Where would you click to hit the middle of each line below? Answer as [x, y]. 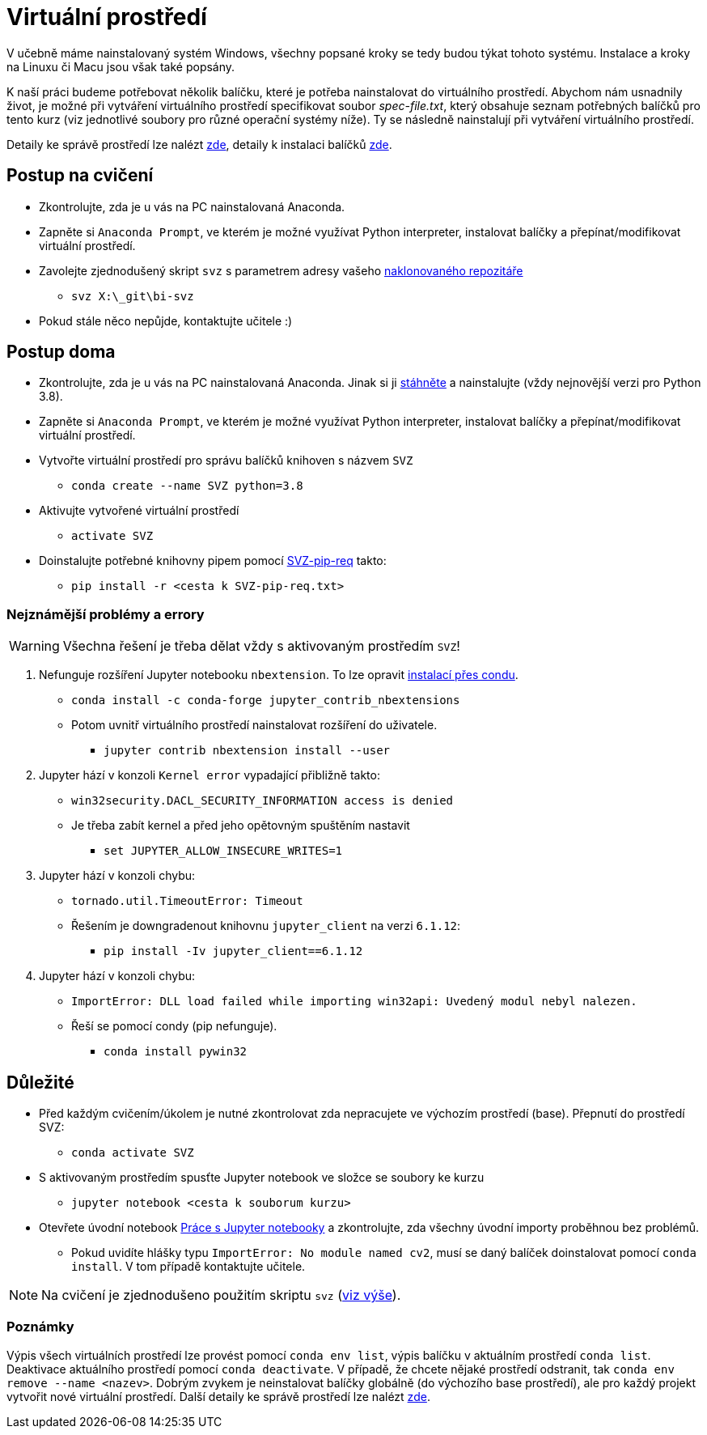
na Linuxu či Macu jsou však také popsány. [121, 66]
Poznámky [40, 1327]
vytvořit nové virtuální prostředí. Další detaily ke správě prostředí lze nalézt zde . [218, 1396]
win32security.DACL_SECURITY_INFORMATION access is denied [262, 801]
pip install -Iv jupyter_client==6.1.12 [233, 951]
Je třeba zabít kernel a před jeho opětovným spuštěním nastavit [241, 826]
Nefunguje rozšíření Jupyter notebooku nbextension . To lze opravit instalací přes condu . [279, 675]
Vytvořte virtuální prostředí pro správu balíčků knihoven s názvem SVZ [226, 461]
